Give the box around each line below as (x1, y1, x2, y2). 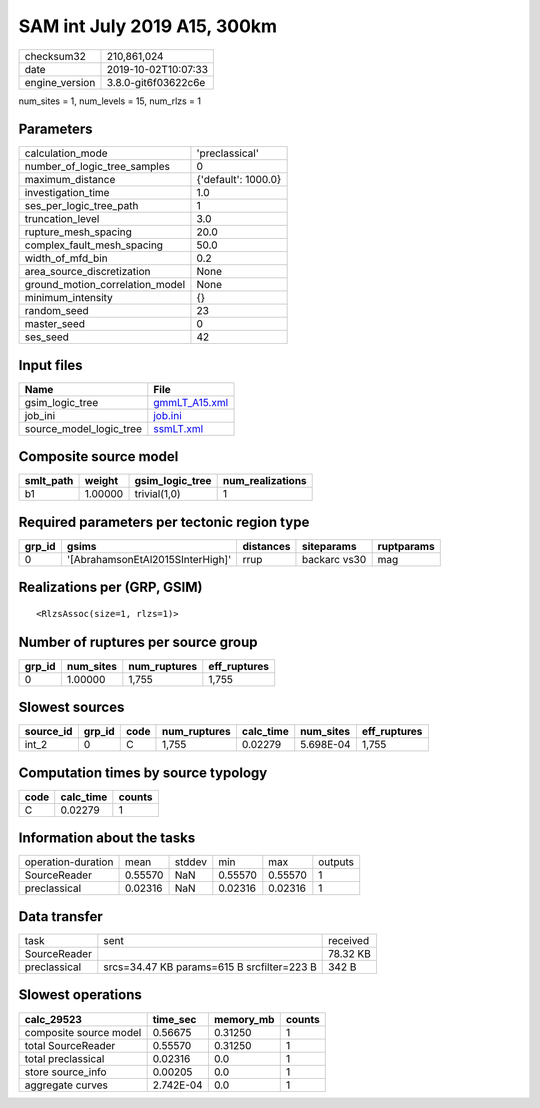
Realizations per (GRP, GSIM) (18, 579, 203, 596)
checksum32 (24, 49, 87, 63)
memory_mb (213, 1012, 275, 1026)
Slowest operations (18, 986, 142, 1004)
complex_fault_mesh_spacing (24, 238, 164, 252)
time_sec (152, 1012, 197, 1026)
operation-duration (24, 855, 114, 869)
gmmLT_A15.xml (153, 395, 229, 409)
